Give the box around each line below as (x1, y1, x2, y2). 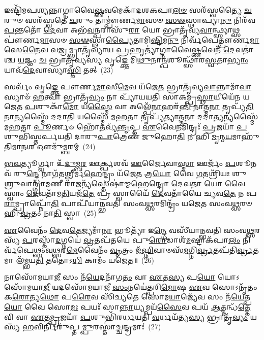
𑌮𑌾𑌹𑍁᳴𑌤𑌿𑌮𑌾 (232, 131, 259, 142)
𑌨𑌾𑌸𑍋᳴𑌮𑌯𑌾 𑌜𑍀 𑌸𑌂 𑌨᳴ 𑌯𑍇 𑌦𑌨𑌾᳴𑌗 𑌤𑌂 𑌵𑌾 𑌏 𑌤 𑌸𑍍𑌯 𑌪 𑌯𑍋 (4, 271, 216, 282)
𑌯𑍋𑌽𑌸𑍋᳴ (218, 271, 240, 282)
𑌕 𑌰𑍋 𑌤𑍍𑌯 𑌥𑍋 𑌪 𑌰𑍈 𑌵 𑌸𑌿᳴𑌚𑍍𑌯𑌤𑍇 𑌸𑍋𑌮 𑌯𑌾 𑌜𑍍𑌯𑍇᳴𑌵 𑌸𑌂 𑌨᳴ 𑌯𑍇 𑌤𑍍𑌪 (4, 291, 251, 302)
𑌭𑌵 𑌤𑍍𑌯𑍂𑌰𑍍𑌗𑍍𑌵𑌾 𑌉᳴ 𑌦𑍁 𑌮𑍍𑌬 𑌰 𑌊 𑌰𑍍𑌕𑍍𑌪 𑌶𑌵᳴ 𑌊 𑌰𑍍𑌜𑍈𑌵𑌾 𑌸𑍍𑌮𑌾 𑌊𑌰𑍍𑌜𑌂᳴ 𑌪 (4, 158, 236, 168)
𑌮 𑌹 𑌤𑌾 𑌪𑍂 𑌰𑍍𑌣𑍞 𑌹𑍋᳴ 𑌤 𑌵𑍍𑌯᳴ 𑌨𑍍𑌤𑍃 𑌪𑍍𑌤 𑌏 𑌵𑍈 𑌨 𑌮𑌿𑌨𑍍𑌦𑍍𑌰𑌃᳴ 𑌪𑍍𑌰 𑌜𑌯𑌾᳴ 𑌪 (4, 121, 247, 131)
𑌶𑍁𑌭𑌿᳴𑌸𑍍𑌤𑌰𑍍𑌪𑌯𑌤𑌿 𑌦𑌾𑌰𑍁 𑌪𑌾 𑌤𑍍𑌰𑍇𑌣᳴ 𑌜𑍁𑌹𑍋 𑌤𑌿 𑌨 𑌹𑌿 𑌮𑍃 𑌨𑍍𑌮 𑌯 (4, 131, 232, 142)
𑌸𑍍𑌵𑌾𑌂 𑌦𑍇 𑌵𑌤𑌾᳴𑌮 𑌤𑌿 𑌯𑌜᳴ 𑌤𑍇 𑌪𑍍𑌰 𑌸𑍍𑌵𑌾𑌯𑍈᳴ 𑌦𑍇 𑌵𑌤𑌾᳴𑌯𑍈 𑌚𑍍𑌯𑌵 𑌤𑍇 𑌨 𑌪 (4, 188, 257, 198)
